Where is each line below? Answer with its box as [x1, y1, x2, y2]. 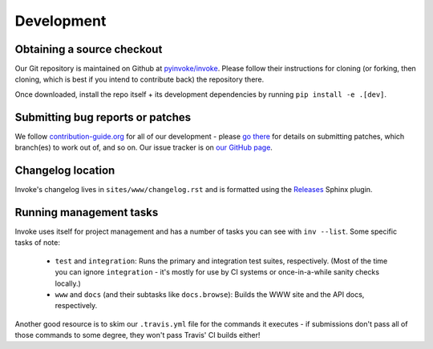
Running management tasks [14, 205, 159, 219]
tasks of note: [14, 238, 60, 247]
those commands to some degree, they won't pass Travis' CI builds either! [14, 331, 261, 340]
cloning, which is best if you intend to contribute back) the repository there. [14, 74, 265, 84]
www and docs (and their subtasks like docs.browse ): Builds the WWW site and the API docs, [55, 289, 365, 299]
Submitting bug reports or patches [14, 110, 192, 124]
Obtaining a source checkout [14, 42, 163, 56]
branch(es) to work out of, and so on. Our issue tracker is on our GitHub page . [14, 142, 273, 152]
